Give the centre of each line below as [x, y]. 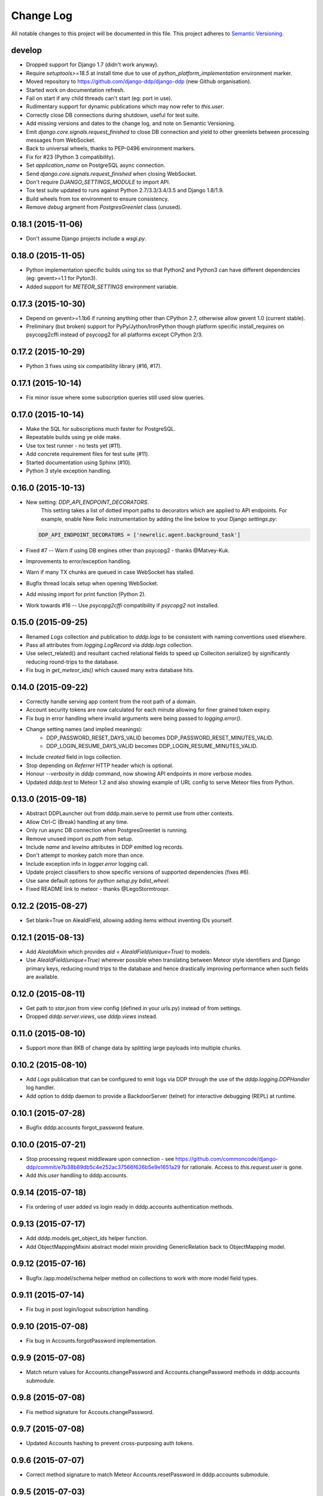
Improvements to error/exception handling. [79, 561]
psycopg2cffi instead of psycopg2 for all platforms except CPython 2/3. [115, 335]
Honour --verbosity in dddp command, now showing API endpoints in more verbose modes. [139, 774]
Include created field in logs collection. [74, 757]
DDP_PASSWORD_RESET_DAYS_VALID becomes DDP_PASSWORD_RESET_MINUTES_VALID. [160, 738]
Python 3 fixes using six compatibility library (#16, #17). [94, 366]
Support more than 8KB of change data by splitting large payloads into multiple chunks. [134, 1048]
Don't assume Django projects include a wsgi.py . [86, 238]
